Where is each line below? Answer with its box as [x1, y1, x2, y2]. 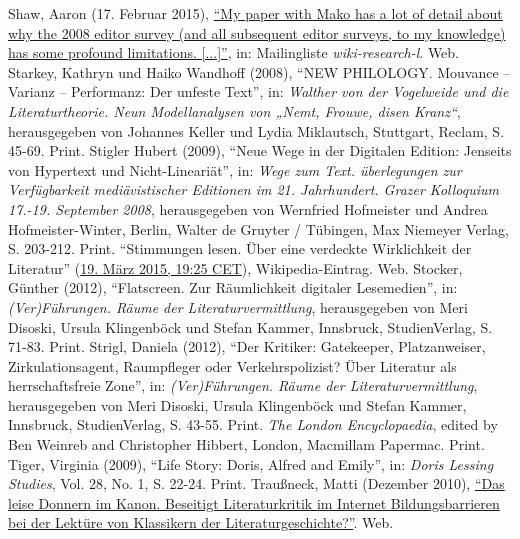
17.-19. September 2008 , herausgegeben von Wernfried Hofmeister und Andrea [8, 198, 488, 219]
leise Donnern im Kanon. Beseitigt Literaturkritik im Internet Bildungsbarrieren [8, 492, 500, 513]
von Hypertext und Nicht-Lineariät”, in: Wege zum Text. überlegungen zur [8, 159, 462, 180]
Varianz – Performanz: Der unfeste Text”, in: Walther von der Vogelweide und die [8, 81, 509, 102]
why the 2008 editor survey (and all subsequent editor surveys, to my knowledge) [8, 22, 506, 43]
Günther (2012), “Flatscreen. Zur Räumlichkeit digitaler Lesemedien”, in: [8, 277, 458, 298]
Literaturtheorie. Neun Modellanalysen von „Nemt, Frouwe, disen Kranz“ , [8, 100, 461, 121]
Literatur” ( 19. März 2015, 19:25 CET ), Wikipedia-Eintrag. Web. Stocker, [8, 257, 463, 278]
